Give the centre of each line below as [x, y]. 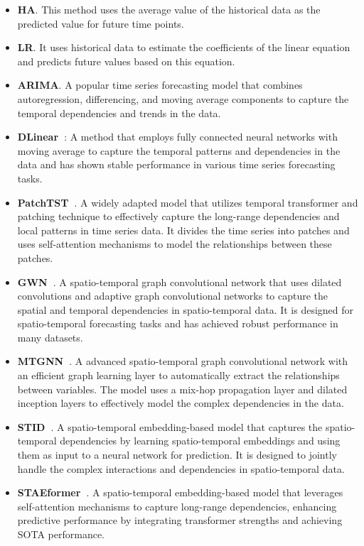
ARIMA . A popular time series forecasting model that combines [160, 85]
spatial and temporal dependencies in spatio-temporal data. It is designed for [186, 309]
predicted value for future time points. [101, 23]
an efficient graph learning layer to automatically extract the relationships [178, 375]
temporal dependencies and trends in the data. [119, 113]
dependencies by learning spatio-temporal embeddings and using [200, 441]
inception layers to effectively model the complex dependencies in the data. [181, 403]
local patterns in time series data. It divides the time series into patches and [183, 230]
